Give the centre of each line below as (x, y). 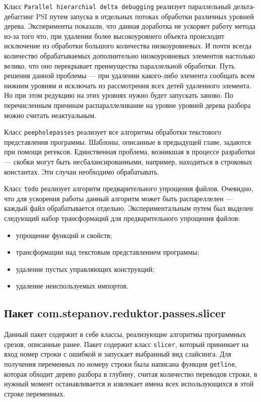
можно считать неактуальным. (50, 115)
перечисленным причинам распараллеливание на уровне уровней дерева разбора (127, 105)
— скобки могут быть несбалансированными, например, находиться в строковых (128, 162)
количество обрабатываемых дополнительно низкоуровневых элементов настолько (130, 56)
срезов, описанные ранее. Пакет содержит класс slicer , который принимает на (126, 344)
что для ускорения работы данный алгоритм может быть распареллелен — (119, 198)
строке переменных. (35, 393)
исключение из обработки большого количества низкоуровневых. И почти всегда (128, 46)
